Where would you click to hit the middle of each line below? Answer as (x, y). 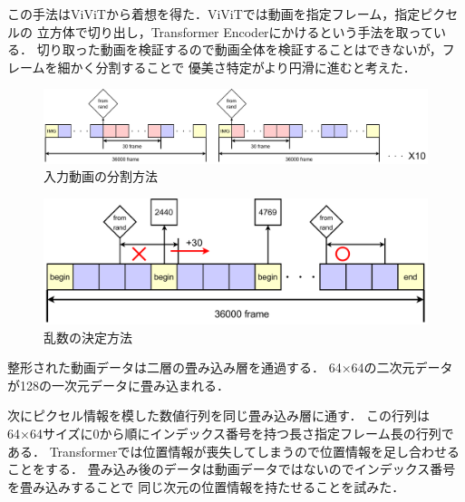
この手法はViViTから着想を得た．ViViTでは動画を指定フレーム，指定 (214, 14)
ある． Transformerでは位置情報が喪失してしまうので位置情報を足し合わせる (234, 451)
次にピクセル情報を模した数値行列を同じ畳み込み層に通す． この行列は (219, 415)
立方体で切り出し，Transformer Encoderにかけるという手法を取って (235, 31)
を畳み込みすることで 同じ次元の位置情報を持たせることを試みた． (206, 486)
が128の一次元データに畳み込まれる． (118, 385)
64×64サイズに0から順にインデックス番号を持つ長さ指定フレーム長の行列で (231, 434)
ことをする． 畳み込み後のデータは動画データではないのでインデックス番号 (232, 469)
